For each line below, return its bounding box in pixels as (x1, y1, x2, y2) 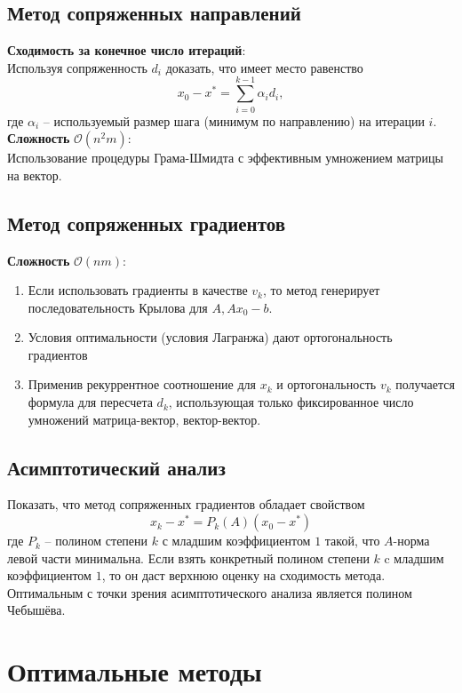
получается (395, 375, 455, 394)
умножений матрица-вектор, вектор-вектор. (28, 410, 261, 428)
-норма (393, 531, 430, 550)
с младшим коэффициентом (162, 531, 311, 550)
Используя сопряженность (7, 58, 147, 76)
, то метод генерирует (263, 281, 380, 299)
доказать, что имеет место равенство (165, 58, 363, 76)
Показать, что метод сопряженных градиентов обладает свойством (7, 495, 365, 514)
